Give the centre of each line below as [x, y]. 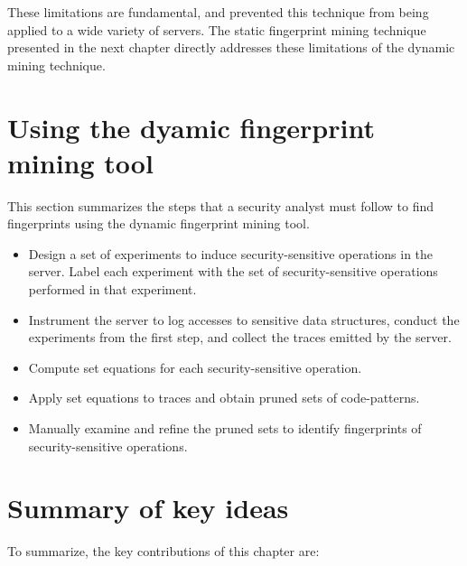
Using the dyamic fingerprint [191, 127]
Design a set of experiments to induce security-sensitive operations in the [231, 253]
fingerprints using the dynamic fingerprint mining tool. [159, 223]
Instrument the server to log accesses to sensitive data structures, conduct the [244, 319]
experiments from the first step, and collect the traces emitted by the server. [240, 337]
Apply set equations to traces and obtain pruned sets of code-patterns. [224, 398]
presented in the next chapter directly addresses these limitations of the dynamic [231, 47]
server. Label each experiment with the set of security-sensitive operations [233, 271]
